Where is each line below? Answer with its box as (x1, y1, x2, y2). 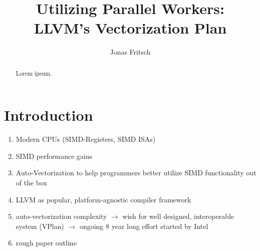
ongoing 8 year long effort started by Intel (79, 220, 208, 231)
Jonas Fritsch (110, 47, 151, 57)
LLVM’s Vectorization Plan (34, 18, 227, 38)
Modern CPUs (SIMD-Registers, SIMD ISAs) (16, 134, 156, 144)
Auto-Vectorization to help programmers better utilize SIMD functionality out (16, 167, 256, 178)
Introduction (4, 105, 93, 125)
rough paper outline (16, 237, 77, 248)
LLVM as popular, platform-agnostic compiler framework (16, 194, 191, 204)
